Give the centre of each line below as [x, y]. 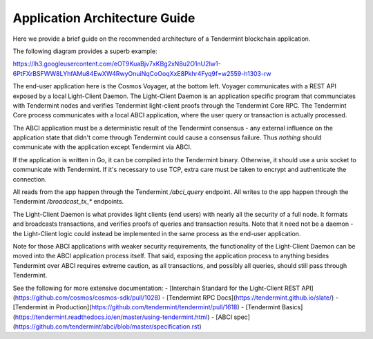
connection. [30, 179]
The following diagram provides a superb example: [85, 51]
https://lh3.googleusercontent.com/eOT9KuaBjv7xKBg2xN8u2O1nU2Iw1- [117, 64]
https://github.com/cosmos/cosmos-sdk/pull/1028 [87, 298]
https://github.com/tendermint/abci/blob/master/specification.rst [107, 327]
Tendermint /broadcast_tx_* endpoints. [68, 202]
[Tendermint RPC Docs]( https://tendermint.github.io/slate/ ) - [252, 298]
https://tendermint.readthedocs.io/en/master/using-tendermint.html [111, 317]
